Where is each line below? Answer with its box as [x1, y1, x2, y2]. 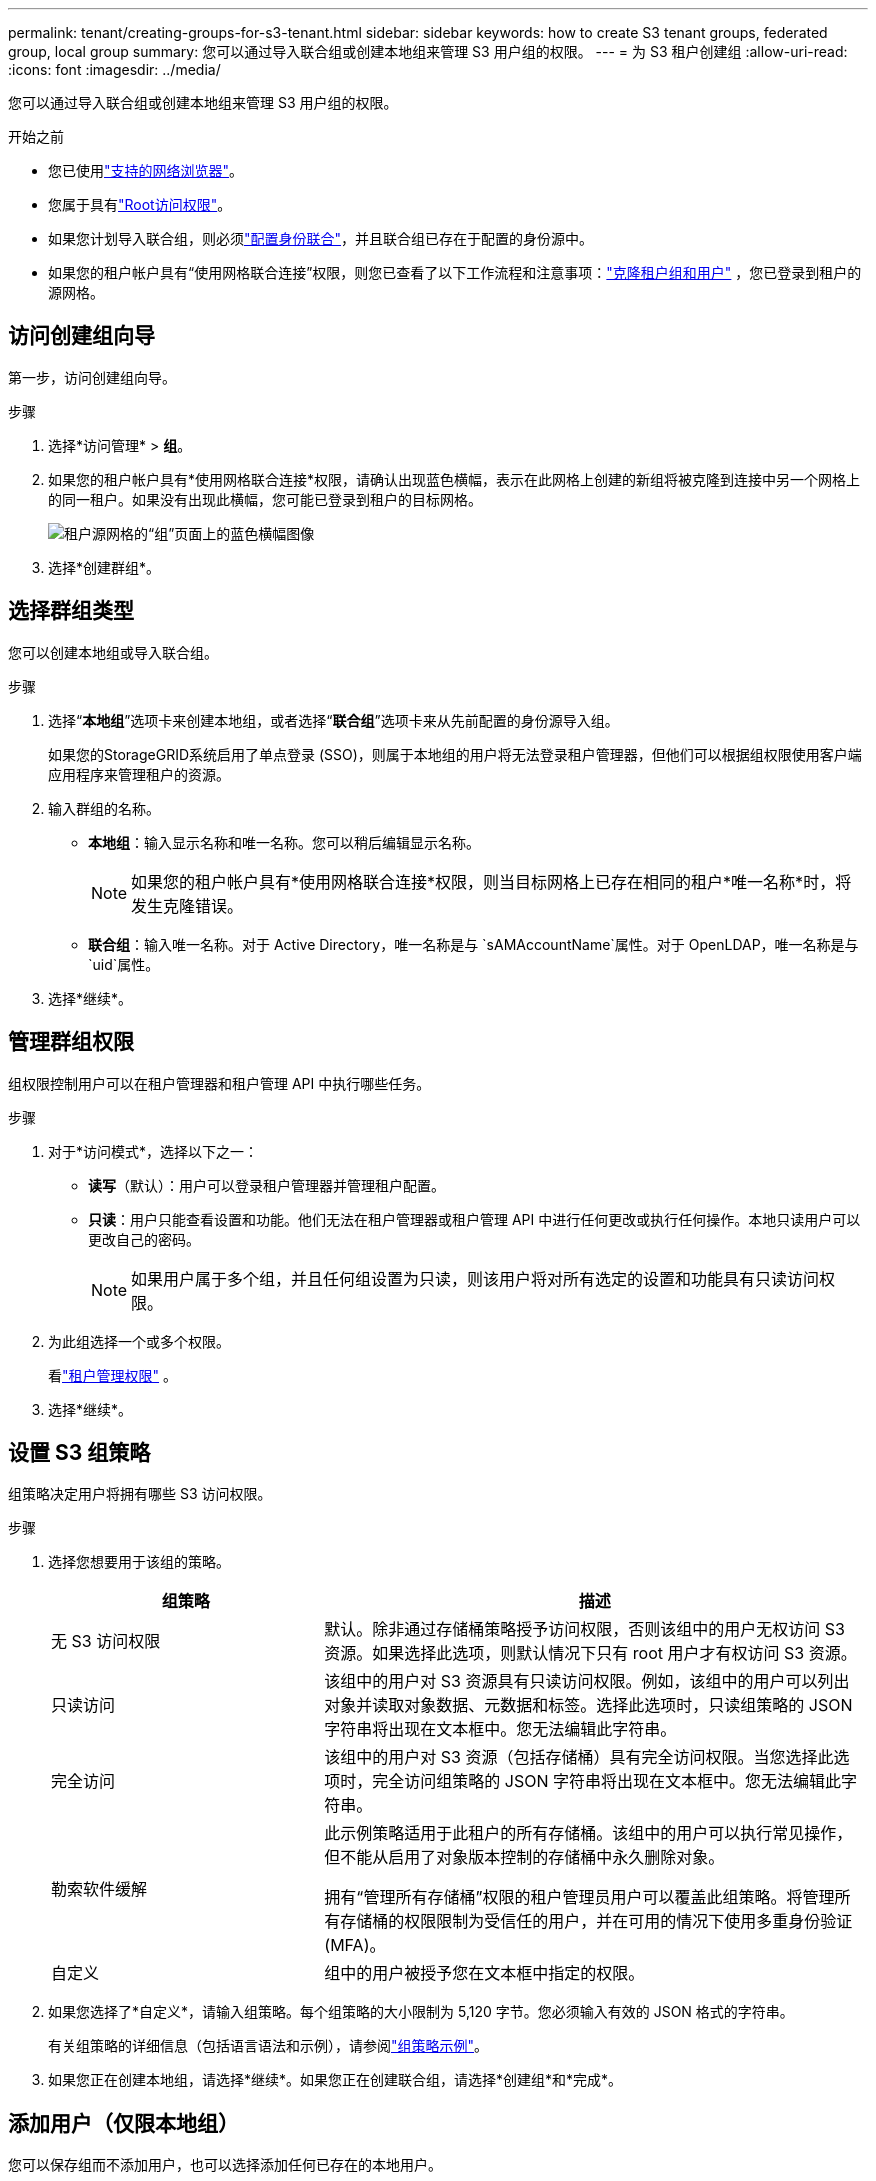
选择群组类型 [8, 598, 134, 624]
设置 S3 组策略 [8, 1439, 151, 1465]
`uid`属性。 [88, 955, 160, 973]
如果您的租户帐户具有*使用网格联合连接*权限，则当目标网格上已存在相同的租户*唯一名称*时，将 [131, 871, 852, 892]
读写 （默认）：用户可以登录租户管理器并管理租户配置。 [88, 1176, 445, 1194]
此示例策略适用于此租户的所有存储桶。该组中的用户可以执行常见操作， [324, 1823, 853, 1844]
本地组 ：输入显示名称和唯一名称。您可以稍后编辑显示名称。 [88, 833, 480, 851]
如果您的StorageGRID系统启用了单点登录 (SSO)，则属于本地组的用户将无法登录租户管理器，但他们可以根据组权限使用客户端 [48, 745, 862, 763]
